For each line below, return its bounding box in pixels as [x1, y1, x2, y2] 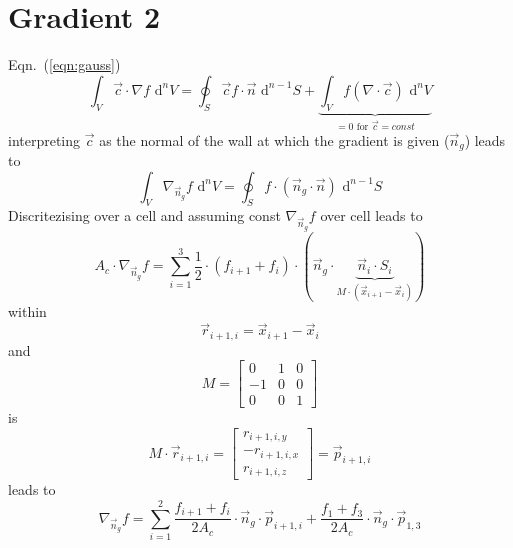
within [8, 301, 47, 322]
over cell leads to [320, 205, 423, 226]
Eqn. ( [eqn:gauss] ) [8, 54, 121, 75]
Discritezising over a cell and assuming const [8, 205, 281, 226]
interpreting [8, 129, 81, 150]
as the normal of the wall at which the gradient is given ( [99, 129, 450, 150]
